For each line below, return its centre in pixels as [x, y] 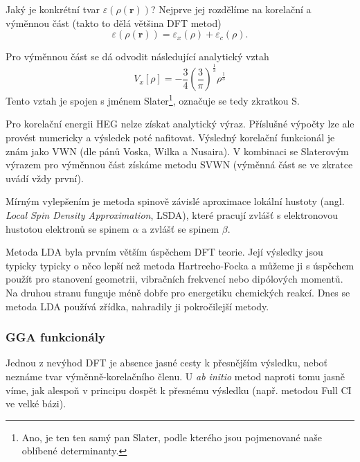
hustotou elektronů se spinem [67, 228]
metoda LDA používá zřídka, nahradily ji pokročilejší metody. [137, 306]
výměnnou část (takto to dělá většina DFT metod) [114, 23]
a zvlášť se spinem [181, 228]
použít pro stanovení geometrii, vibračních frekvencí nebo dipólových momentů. [174, 279]
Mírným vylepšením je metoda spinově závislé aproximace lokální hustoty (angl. [175, 201]
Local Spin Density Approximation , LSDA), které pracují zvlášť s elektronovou [172, 214]
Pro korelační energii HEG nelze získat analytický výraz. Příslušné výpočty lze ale [180, 124]
